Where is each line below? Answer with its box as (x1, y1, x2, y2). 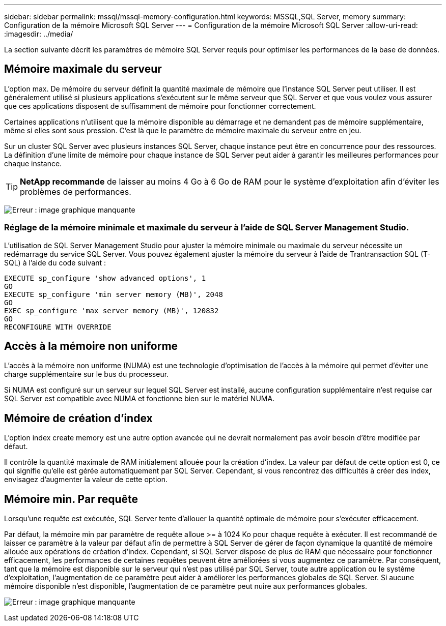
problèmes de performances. (20, 186, 131, 197)
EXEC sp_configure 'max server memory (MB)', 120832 (4, 306, 219, 315)
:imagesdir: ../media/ (4, 29, 73, 38)
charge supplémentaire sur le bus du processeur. (4, 370, 169, 379)
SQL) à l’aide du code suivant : (4, 258, 106, 267)
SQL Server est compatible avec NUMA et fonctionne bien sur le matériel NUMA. (4, 394, 275, 403)
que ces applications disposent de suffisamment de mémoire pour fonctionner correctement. (4, 101, 316, 110)
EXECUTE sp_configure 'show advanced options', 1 (4, 274, 206, 282)
